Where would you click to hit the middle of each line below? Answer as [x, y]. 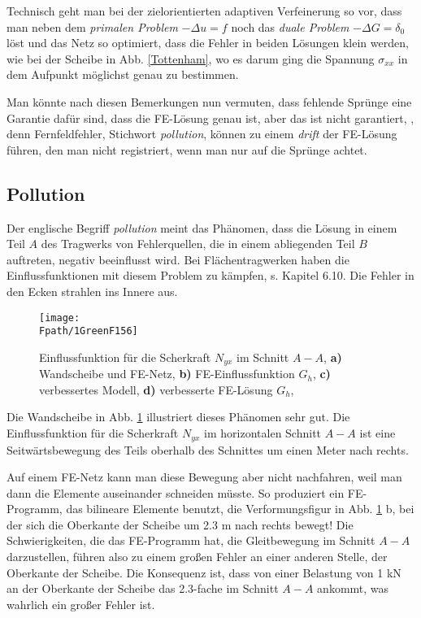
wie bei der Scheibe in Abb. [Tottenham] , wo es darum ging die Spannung [191, 58]
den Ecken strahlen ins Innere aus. [92, 291]
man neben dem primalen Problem [92, 26]
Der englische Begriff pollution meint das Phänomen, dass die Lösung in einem [202, 227]
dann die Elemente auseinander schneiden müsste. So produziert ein [176, 492]
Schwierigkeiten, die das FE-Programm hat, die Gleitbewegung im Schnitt [191, 540]
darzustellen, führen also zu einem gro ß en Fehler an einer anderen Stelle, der [197, 557]
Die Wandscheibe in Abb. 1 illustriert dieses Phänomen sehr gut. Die [178, 417]
